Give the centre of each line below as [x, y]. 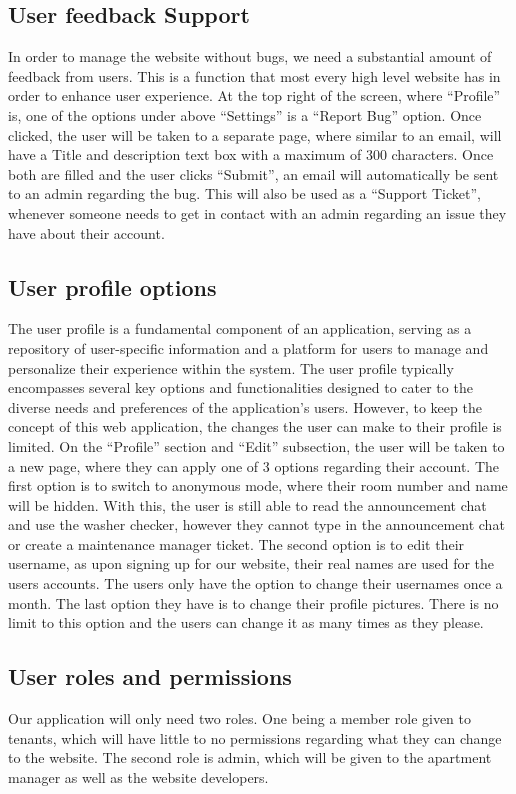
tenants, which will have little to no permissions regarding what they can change [255, 737]
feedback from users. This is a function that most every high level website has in [254, 75]
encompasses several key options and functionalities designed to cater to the [240, 387]
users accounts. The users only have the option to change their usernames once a [255, 583]
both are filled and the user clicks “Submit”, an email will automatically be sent [253, 173]
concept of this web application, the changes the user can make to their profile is [255, 426]
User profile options [112, 286]
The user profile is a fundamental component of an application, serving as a [240, 328]
